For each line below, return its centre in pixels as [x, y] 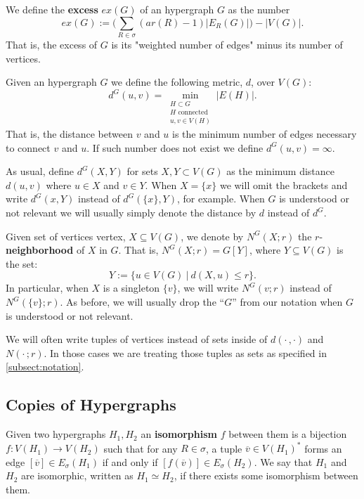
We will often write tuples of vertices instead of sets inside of [137, 339]
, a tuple [224, 448]
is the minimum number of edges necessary [265, 134]
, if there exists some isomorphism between [266, 475]
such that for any [141, 448]
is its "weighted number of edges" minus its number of [227, 44]
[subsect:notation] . [45, 367]
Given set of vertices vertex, [66, 236]
